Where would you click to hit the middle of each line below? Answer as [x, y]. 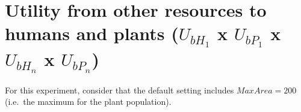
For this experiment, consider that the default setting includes [119, 90]
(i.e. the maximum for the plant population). [88, 102]
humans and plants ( [92, 33]
